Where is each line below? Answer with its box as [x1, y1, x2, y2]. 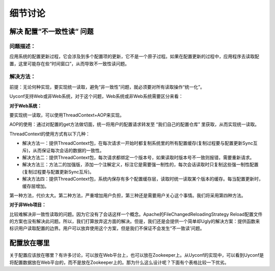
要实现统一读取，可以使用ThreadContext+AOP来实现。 [9, 112, 125, 118]
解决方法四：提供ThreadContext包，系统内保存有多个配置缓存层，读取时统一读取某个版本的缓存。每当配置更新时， [22, 176, 263, 182]
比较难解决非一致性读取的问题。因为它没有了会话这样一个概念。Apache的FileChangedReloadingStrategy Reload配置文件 [9, 211, 263, 217]
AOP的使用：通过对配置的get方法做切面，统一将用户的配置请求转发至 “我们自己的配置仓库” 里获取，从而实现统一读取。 [9, 121, 260, 128]
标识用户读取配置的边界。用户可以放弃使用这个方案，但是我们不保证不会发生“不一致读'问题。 [9, 225, 205, 232]
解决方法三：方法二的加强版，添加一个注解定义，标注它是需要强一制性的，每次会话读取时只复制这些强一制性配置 [22, 161, 259, 168]
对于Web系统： [9, 103, 42, 109]
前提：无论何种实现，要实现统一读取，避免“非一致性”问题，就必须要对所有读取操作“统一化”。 [9, 84, 205, 90]
